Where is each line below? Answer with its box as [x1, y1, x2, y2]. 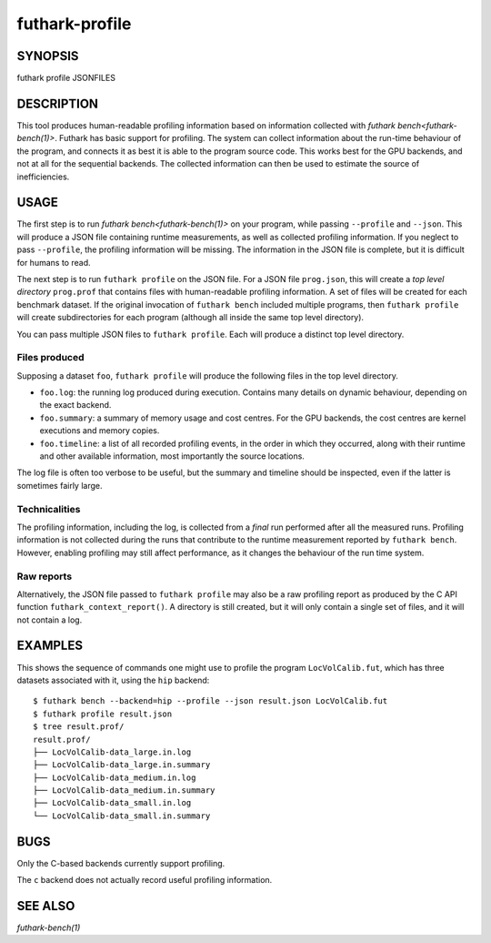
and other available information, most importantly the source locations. [39, 451, 305, 461]
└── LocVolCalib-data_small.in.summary [33, 810, 211, 821]
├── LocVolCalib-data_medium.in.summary [33, 786, 215, 796]
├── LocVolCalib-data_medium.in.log [33, 772, 196, 783]
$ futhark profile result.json [33, 708, 173, 719]
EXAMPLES [16, 638, 84, 654]
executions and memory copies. [39, 425, 160, 436]
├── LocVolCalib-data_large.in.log [33, 746, 192, 757]
